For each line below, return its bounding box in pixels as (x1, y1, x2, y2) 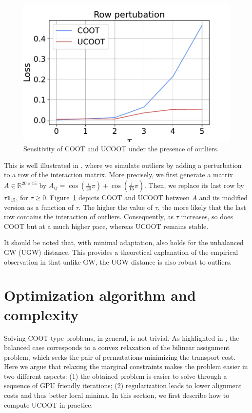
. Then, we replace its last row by (144, 180, 244, 190)
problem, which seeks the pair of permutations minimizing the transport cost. (4, 351, 236, 362)
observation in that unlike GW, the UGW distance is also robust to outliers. (4, 256, 232, 267)
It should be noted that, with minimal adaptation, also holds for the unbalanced (4, 237, 244, 248)
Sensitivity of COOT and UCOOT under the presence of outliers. (23, 144, 219, 154)
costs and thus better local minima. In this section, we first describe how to (4, 390, 230, 400)
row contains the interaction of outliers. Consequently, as (4, 211, 174, 222)
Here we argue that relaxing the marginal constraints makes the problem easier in (4, 361, 248, 372)
